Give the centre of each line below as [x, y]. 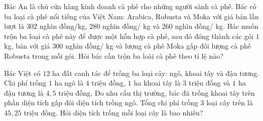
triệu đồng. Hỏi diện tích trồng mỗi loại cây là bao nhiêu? [113, 112]
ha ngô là [69, 83]
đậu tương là [24, 92]
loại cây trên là [230, 103]
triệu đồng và [209, 83]
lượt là [14, 26]
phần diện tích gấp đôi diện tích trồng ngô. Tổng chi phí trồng [101, 103]
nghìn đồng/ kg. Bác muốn [217, 26]
